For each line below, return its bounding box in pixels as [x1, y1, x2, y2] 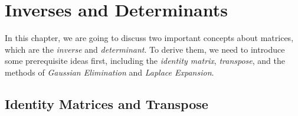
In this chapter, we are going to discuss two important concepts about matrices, [5, 32, 294, 44]
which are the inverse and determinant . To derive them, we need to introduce [5, 43, 285, 55]
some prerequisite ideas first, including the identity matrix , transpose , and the [5, 54, 285, 67]
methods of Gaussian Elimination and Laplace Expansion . [5, 66, 214, 78]
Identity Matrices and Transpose [5, 94, 208, 112]
